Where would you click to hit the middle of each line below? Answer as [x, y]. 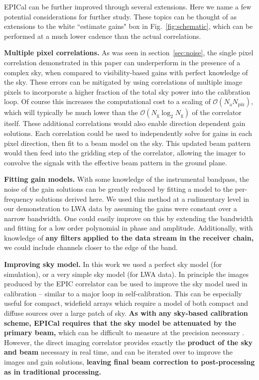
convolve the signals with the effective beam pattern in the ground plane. [116, 162]
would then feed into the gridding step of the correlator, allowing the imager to [125, 153]
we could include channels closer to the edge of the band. [91, 247]
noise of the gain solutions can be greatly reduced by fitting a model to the [119, 189]
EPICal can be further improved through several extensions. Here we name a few [128, 6]
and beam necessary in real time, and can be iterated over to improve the [119, 352]
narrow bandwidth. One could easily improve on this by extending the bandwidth [129, 218]
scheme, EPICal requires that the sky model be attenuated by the [120, 322]
